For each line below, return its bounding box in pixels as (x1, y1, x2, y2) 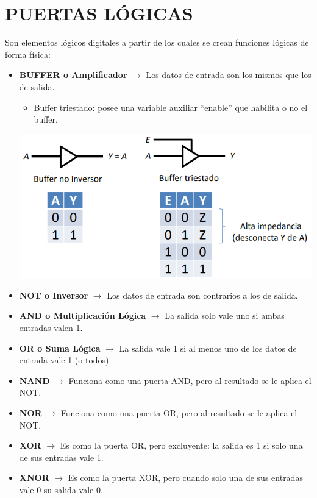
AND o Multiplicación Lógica (19, 309, 146, 322)
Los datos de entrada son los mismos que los (146, 68, 312, 81)
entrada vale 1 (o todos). (19, 354, 112, 366)
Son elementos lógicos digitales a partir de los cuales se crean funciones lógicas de (5, 36, 309, 49)
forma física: (5, 48, 51, 60)
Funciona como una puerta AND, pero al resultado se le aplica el (68, 374, 312, 386)
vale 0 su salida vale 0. (19, 483, 103, 496)
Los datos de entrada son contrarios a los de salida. (107, 288, 298, 301)
